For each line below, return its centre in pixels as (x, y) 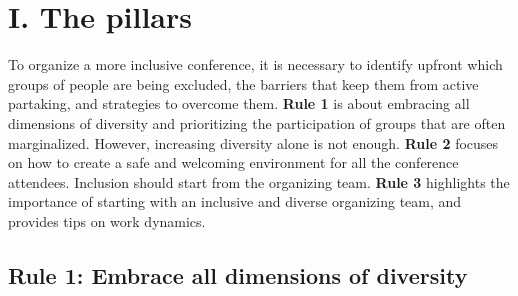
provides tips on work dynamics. (107, 220)
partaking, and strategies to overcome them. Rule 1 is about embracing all (239, 103)
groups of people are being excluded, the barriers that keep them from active (243, 83)
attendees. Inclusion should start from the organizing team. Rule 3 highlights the (259, 181)
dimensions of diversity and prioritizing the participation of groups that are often (257, 122)
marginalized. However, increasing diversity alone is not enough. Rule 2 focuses (253, 142)
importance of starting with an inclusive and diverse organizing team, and (235, 201)
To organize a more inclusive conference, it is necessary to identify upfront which (255, 64)
